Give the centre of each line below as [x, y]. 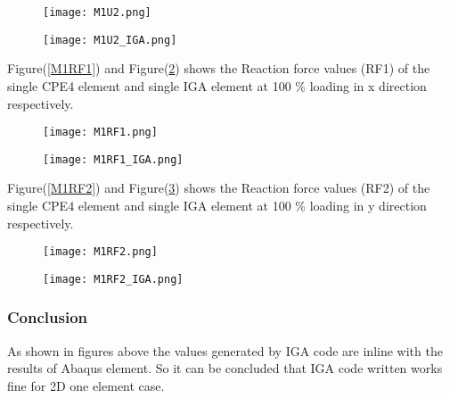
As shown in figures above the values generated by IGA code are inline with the [225, 350]
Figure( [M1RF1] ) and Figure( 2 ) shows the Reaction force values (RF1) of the [219, 68]
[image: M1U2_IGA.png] [110, 40]
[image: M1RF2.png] [100, 252]
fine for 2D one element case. [86, 385]
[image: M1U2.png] [97, 12]
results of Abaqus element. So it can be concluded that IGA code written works [225, 368]
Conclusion [47, 317]
